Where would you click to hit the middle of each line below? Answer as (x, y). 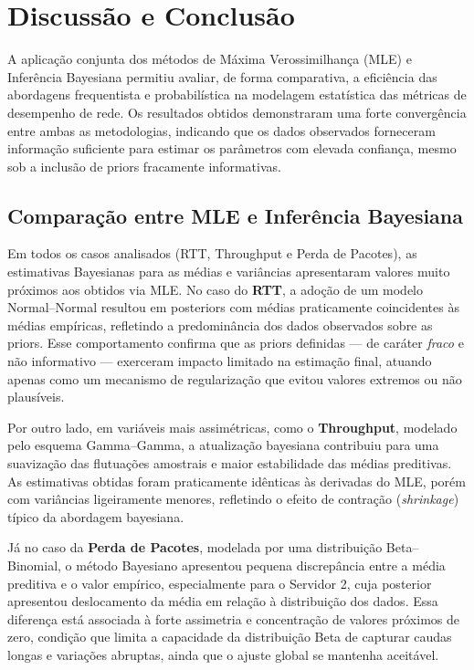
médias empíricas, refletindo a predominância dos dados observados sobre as (220, 325)
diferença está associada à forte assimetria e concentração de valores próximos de (233, 618)
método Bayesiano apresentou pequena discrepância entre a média (261, 565)
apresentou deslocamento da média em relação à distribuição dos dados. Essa (223, 601)
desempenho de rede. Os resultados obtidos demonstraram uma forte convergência (237, 112)
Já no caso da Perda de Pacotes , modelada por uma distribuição (195, 547)
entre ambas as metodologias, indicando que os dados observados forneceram (221, 130)
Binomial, (34, 565)
